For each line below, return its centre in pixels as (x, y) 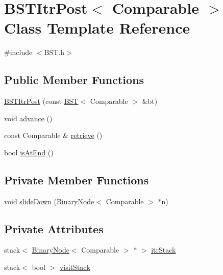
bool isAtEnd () (29, 152)
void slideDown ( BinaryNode (49, 201)
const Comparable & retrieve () (53, 135)
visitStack (75, 267)
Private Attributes (54, 228)
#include (18, 52)
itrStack (164, 250)
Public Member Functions (74, 80)
